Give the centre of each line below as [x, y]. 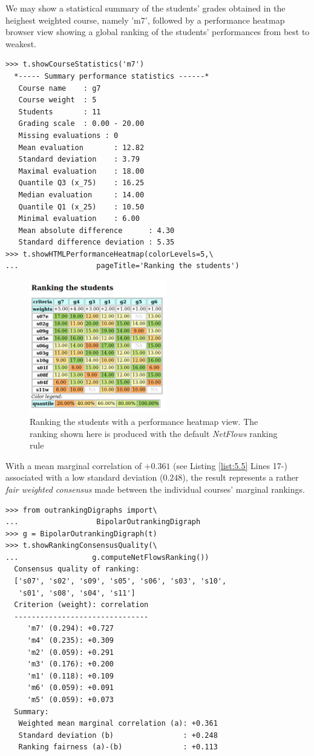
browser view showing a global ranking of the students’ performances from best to [158, 32]
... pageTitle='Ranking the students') [123, 266]
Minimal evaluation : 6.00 [79, 219]
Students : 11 [60, 112]
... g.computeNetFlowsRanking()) [107, 557]
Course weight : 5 [57, 100]
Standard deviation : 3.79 [79, 159]
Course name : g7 [60, 88]
